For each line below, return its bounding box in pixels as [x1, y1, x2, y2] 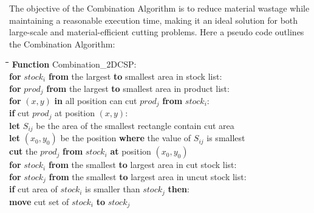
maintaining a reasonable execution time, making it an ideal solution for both [9, 13, 298, 26]
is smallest [206, 131, 245, 144]
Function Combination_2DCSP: [12, 58, 137, 71]
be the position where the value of [60, 131, 191, 144]
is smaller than [85, 183, 140, 195]
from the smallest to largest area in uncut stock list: [49, 170, 247, 183]
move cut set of [9, 195, 69, 208]
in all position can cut [54, 94, 137, 107]
